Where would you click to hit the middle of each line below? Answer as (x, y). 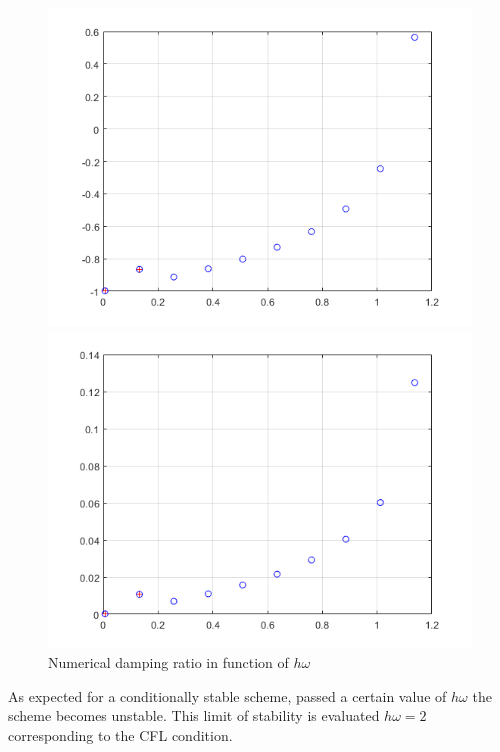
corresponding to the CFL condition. (120, 734)
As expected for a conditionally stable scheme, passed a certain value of (227, 695)
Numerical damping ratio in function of (168, 662)
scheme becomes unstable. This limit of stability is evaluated (194, 715)
